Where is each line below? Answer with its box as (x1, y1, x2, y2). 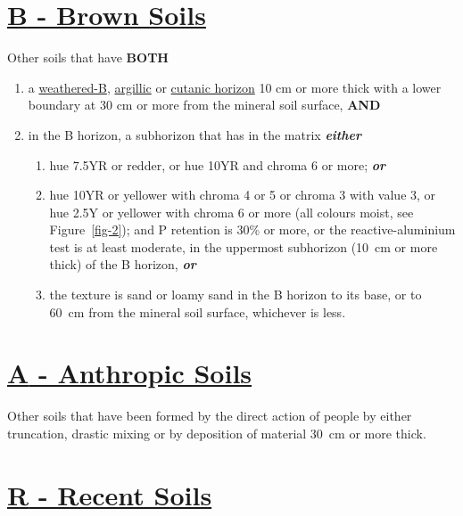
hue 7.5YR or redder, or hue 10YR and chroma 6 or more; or (49, 155, 386, 174)
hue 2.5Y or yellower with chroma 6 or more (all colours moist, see (49, 202, 414, 221)
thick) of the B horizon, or (49, 255, 196, 274)
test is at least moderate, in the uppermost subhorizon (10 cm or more (49, 237, 438, 256)
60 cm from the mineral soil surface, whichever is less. (49, 302, 346, 321)
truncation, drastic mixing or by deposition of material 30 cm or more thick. (7, 423, 426, 442)
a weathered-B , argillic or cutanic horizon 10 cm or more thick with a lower (28, 78, 442, 96)
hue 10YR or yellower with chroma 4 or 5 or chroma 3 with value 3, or (49, 185, 436, 204)
